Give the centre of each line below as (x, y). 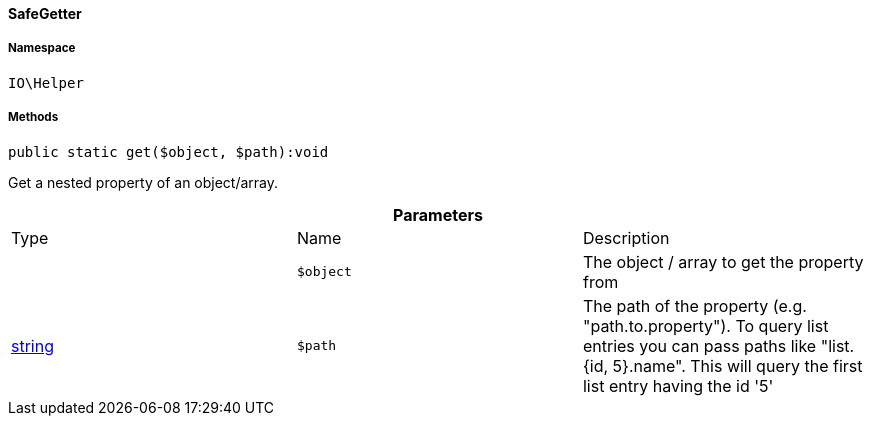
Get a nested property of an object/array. (143, 182)
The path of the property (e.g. (694, 305)
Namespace (42, 48)
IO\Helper (46, 82)
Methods (33, 117)
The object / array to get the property (723, 261)
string (32, 345)
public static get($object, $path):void (168, 151)
